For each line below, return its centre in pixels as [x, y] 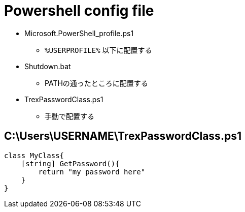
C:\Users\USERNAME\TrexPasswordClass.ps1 [123, 136]
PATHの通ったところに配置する [96, 83]
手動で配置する [69, 116]
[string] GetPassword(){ [70, 163]
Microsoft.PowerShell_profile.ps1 [79, 33]
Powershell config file [79, 11]
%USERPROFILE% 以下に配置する [98, 50]
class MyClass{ [34, 155]
